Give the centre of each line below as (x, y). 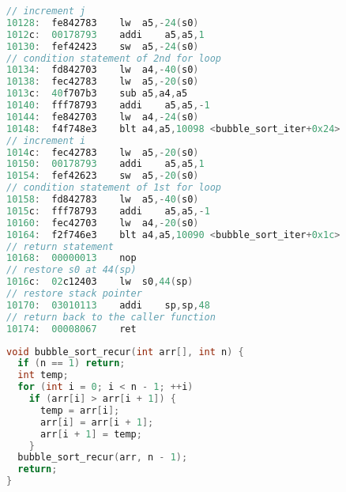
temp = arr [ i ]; (80, 410)
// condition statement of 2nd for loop (114, 58)
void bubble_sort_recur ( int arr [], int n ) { (125, 352)
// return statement (60, 246)
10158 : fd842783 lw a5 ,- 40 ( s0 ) (103, 199)
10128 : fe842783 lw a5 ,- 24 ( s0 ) (103, 23)
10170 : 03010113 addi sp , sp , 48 (108, 305)
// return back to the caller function (111, 317)
